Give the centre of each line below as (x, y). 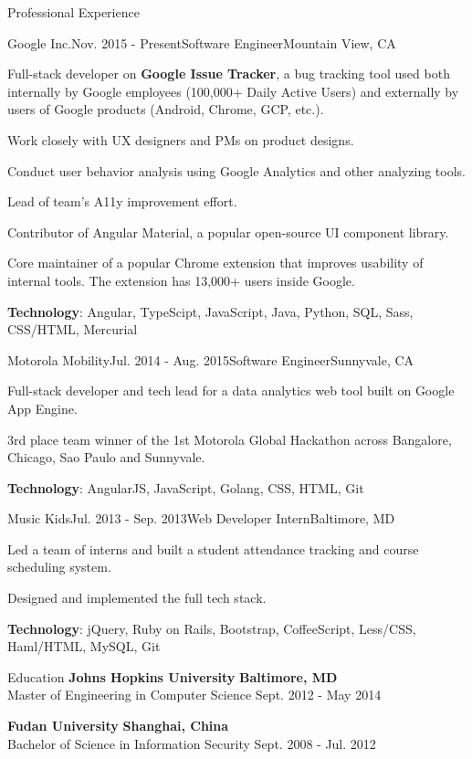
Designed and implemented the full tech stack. (137, 598)
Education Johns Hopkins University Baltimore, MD (173, 676)
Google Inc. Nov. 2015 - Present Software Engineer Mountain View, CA (202, 42)
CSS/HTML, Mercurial (73, 329)
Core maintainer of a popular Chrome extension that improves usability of (215, 263)
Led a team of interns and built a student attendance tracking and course (213, 548)
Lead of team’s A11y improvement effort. (122, 201)
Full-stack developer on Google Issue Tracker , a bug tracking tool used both (229, 74)
